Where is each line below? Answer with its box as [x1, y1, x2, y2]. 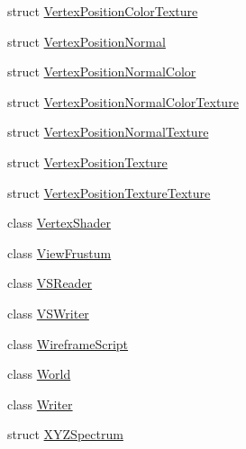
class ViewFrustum [7, 243, 112, 262]
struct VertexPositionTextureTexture [7, 183, 211, 202]
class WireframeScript [7, 334, 129, 353]
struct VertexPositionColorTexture [7, 2, 198, 20]
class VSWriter [7, 303, 89, 322]
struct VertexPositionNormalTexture [7, 122, 209, 141]
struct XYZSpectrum [7, 425, 123, 444]
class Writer [7, 394, 73, 413]
